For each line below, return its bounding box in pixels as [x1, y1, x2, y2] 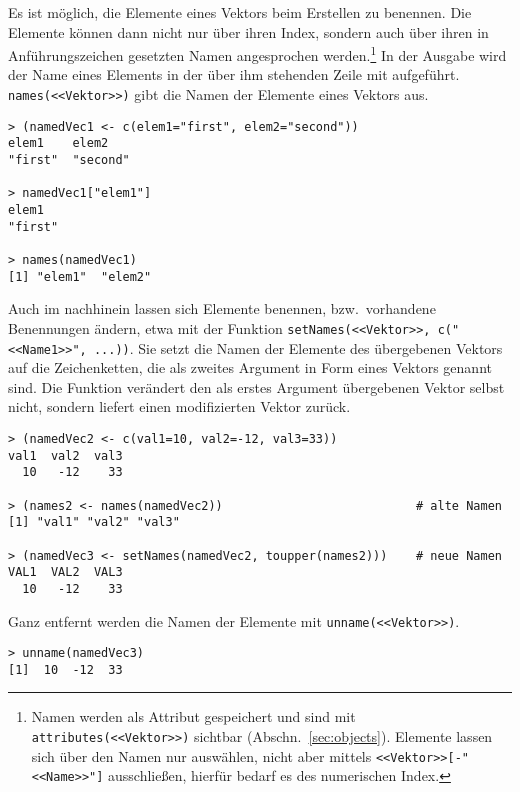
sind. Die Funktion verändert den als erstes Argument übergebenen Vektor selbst [8, 376, 505, 397]
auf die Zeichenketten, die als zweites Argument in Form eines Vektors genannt [8, 357, 492, 378]
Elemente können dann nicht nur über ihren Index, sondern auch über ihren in [8, 21, 489, 42]
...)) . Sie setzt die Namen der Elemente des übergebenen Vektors [93, 337, 503, 358]
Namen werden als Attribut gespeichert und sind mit [31, 706, 356, 727]
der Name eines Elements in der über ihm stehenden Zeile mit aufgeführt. [8, 64, 460, 85]
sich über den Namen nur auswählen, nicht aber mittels [31, 745, 372, 766]
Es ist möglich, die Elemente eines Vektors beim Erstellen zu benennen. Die [8, 2, 472, 22]
